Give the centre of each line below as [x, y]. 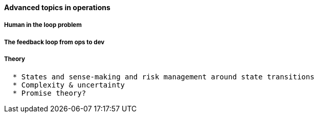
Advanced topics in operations [57, 7]
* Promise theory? [49, 93]
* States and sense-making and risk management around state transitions [163, 77]
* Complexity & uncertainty [69, 85]
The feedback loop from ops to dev [54, 42]
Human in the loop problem [43, 25]
